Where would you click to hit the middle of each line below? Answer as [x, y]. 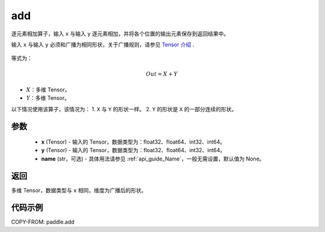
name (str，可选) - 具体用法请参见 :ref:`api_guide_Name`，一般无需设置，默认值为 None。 [153, 159]
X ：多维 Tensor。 [48, 90]
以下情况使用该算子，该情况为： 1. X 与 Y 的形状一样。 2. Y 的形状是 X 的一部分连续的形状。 [124, 109]
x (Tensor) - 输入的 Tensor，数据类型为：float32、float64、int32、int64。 [133, 142]
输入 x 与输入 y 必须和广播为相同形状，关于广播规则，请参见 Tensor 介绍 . [103, 44]
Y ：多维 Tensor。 [48, 98]
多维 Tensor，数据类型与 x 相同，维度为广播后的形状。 [79, 190]
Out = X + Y [161, 74]
